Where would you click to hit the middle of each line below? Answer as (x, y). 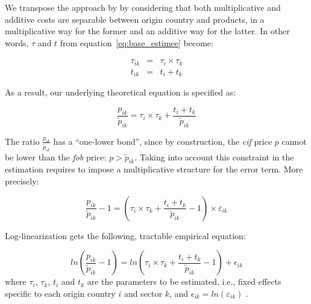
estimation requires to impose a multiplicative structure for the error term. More (154, 169)
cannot (294, 141)
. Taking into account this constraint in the (214, 157)
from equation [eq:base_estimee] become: (137, 42)
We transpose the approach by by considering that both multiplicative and (143, 7)
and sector (143, 293)
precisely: (22, 181)
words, (17, 42)
